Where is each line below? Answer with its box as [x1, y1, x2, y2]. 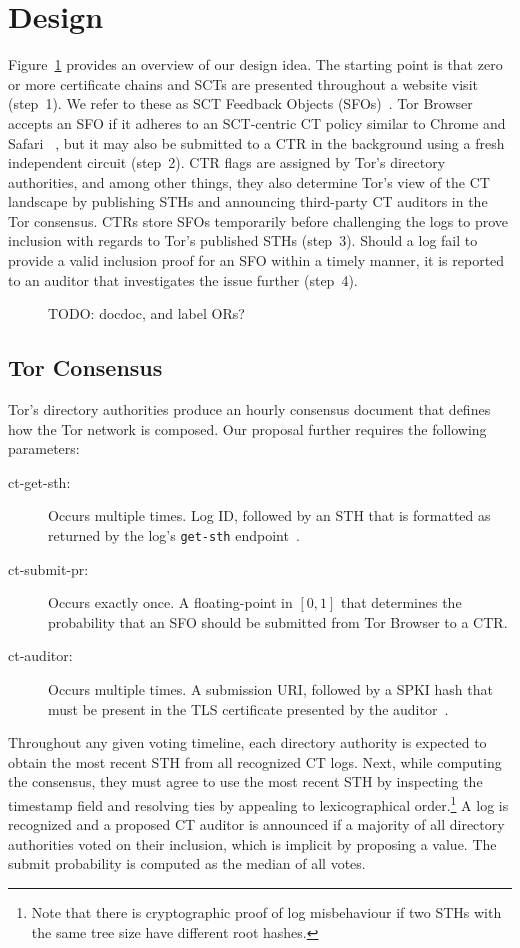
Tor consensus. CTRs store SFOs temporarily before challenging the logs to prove [8, 210, 509, 231]
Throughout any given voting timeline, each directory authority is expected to [8, 732, 487, 753]
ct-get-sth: [8, 471, 71, 492]
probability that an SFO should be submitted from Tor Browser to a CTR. [48, 611, 508, 632]
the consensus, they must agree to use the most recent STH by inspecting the [8, 771, 483, 792]
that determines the [340, 592, 462, 613]
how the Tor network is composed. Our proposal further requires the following [8, 418, 487, 439]
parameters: [8, 438, 80, 459]
